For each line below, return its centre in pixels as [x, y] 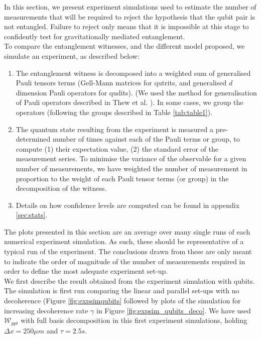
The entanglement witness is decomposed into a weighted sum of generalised [133, 73]
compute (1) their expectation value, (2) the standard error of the [117, 148]
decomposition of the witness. [61, 188]
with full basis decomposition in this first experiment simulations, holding [134, 320]
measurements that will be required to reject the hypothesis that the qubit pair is [129, 16]
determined [33, 139]
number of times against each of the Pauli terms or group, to [146, 139]
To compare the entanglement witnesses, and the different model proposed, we [124, 46]
